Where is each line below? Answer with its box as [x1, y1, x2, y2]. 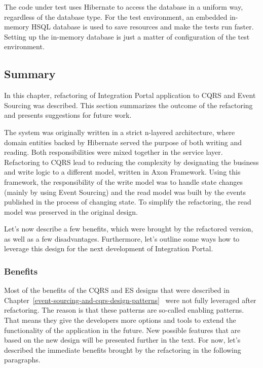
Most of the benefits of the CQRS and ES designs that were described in [4, 285, 230, 295]
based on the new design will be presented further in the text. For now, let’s [4, 334, 241, 345]
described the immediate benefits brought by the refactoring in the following [4, 344, 241, 355]
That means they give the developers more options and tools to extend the [4, 315, 236, 325]
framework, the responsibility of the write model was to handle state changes [4, 176, 243, 187]
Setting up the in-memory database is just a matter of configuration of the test [4, 31, 250, 42]
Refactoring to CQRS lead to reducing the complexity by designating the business [4, 156, 259, 167]
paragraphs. [4, 354, 41, 365]
